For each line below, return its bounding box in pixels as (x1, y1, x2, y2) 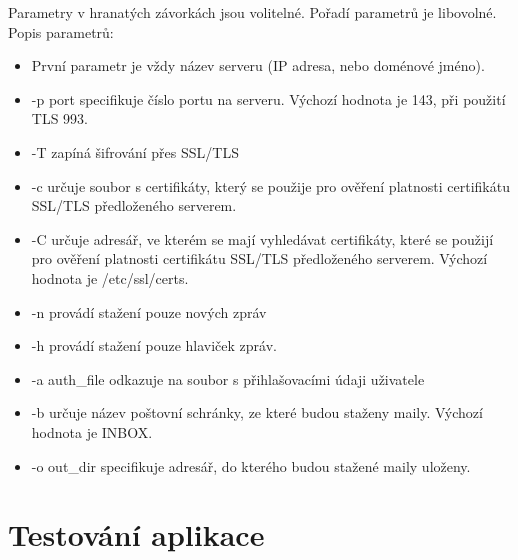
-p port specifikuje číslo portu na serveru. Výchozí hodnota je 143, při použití (31, 88, 506, 109)
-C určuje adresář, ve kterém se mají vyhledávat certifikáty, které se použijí (31, 228, 494, 249)
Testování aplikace (8, 514, 265, 555)
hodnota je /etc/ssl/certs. (31, 267, 189, 288)
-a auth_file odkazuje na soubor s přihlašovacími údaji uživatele (31, 368, 425, 389)
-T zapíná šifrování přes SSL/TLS (31, 141, 239, 162)
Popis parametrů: (8, 21, 114, 42)
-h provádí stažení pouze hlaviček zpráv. (31, 335, 277, 356)
